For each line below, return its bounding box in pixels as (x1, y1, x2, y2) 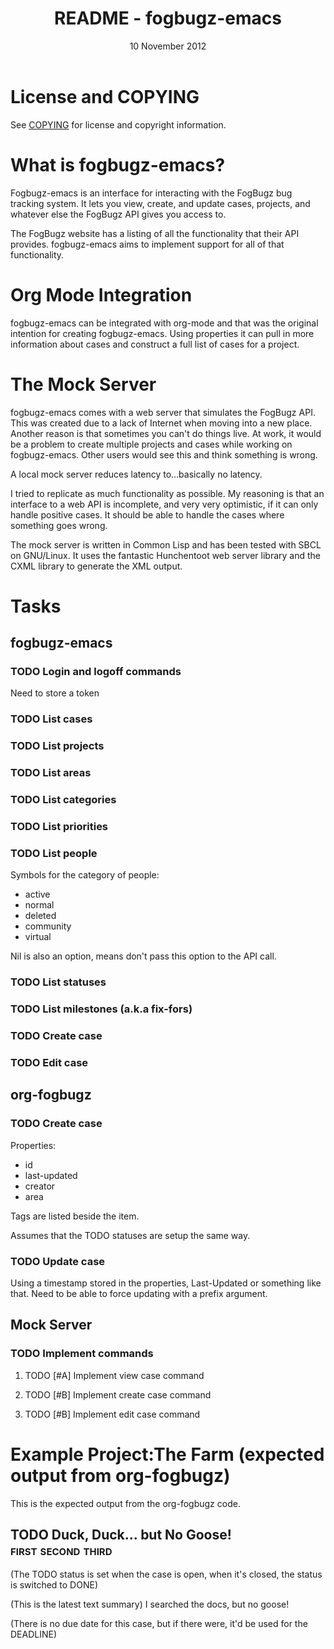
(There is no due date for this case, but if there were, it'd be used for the (10, 1618, 308, 1630)
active (24, 888, 51, 901)
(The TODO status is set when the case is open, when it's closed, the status (10, 1568, 323, 1581)
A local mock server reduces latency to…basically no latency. (10, 468, 263, 480)
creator (24, 1180, 56, 1192)
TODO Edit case (10, 1055, 89, 1069)
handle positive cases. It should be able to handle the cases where (10, 508, 285, 521)
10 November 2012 (129, 40, 207, 52)
